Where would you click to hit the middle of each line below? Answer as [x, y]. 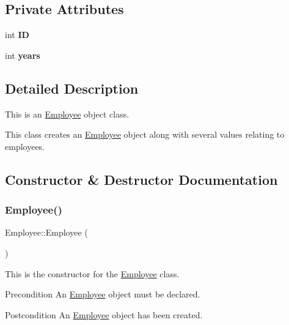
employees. [25, 146]
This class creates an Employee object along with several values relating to [145, 134]
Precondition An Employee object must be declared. [103, 294]
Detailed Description [72, 88]
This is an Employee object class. [67, 114]
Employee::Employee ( [46, 232]
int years [23, 55]
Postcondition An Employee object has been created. [104, 314]
